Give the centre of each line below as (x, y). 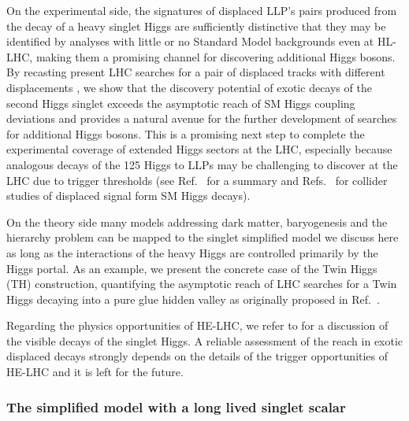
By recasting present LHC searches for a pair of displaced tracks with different (196, 72)
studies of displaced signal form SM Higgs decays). (128, 196)
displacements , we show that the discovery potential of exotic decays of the (189, 87)
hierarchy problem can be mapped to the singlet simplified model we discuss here (203, 237)
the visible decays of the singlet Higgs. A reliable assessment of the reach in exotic (205, 340)
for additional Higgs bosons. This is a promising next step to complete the (186, 133)
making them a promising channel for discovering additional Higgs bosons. (216, 56)
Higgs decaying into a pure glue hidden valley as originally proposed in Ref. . (193, 299)
